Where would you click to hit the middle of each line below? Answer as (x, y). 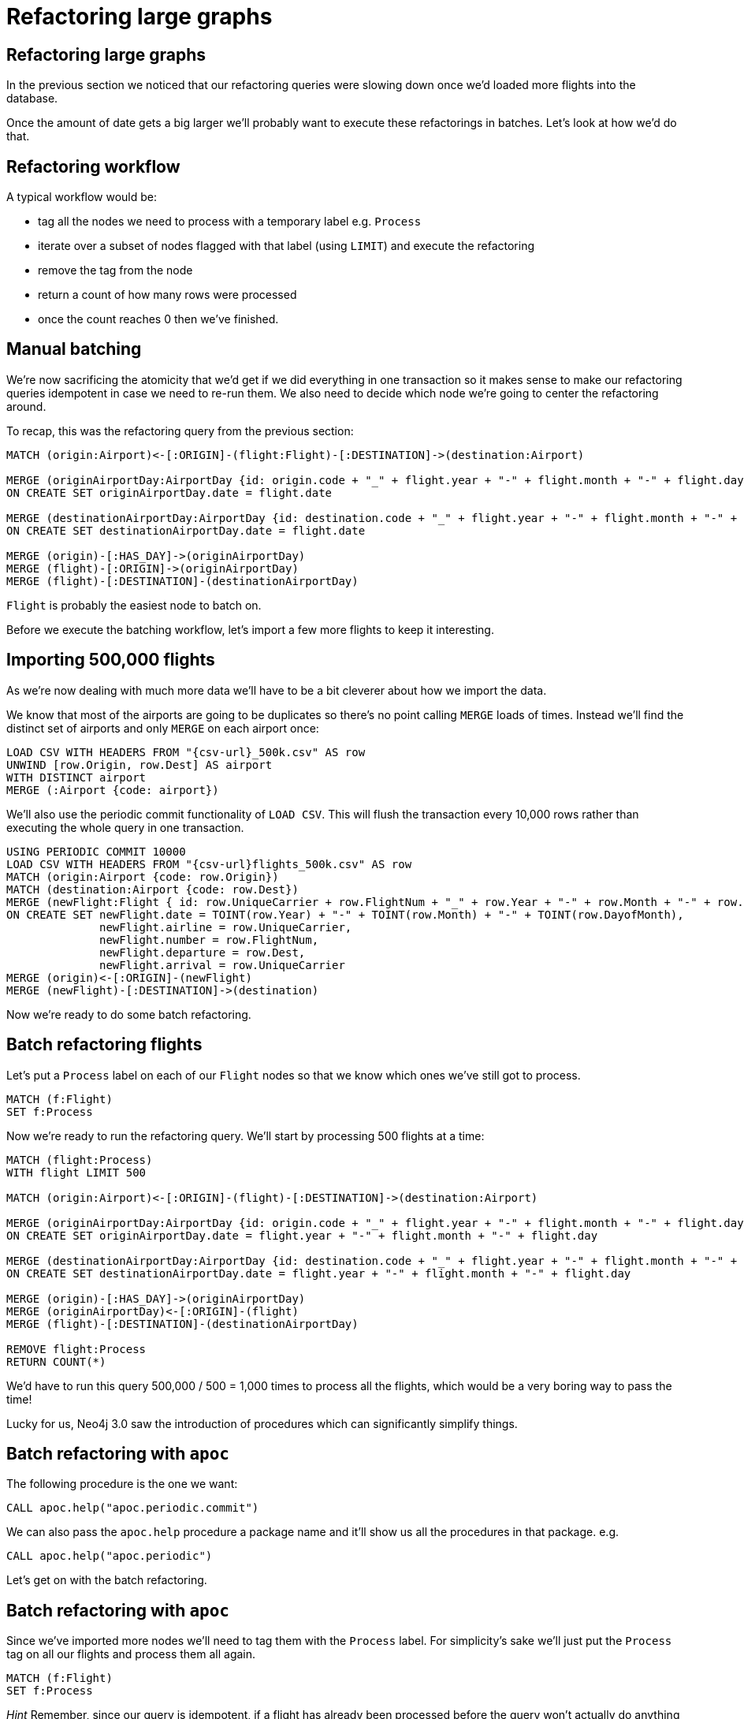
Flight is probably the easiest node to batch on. (134, 605)
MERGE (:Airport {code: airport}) (113, 790)
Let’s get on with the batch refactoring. (107, 1580)
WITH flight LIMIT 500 (76, 1172)
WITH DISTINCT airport (76, 777)
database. (32, 99)
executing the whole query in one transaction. (125, 827)
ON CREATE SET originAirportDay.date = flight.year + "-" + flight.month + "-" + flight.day (302, 1235)
